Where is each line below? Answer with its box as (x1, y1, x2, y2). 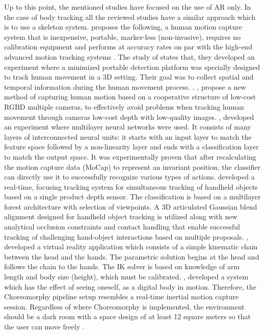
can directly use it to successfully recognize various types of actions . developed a (4, 171, 255, 182)
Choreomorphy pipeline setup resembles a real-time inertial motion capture (4, 291, 239, 302)
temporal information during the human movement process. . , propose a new (4, 81, 246, 92)
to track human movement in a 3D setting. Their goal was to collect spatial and (4, 71, 254, 82)
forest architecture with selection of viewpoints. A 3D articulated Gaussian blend (4, 201, 257, 212)
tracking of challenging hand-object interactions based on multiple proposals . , (4, 231, 249, 242)
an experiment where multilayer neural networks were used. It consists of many (4, 121, 251, 132)
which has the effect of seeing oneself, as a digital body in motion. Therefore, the (4, 281, 257, 292)
